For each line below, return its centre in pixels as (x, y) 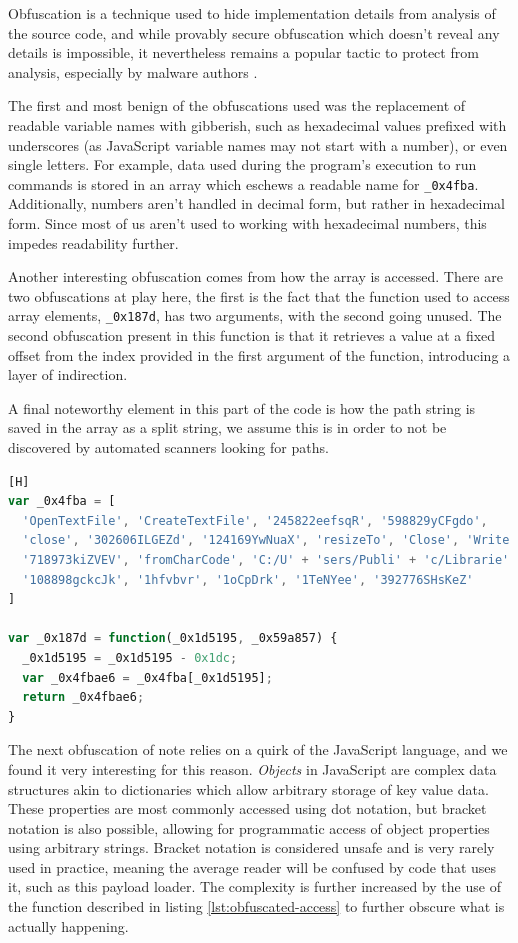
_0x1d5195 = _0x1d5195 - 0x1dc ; (130, 657)
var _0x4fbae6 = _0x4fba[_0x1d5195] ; (147, 677)
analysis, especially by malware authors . (133, 71)
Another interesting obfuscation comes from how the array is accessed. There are (255, 276)
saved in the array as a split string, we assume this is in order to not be (227, 427)
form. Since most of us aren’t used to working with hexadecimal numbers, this (247, 223)
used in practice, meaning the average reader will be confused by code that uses (252, 866)
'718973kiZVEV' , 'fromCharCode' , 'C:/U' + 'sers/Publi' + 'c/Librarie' (266, 559)
